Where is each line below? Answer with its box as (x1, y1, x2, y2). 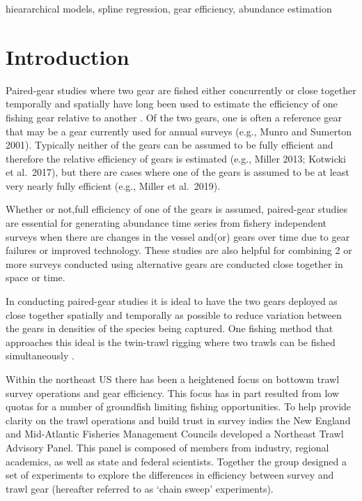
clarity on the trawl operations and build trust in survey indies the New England (6, 412, 351, 427)
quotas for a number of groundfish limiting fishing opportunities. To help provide (6, 399, 352, 414)
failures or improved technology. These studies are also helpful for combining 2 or (6, 243, 352, 257)
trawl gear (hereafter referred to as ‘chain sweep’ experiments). (6, 481, 274, 495)
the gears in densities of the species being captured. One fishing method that (6, 321, 333, 336)
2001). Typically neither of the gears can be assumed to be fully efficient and (6, 137, 333, 152)
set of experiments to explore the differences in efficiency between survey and (6, 468, 334, 482)
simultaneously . (6, 348, 74, 363)
